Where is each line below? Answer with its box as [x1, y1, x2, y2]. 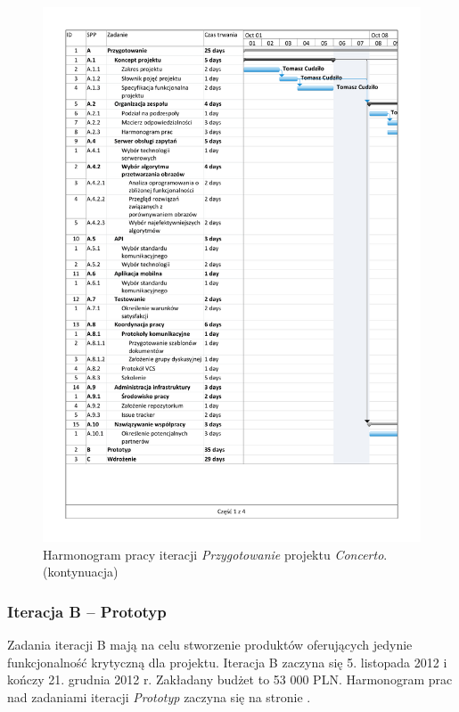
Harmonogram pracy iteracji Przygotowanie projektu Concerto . [43, 544, 388, 563]
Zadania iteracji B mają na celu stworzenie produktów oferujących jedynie [7, 634, 413, 653]
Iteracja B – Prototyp [7, 600, 167, 622]
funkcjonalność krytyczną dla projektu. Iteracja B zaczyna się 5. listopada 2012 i [7, 652, 447, 671]
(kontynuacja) [43, 562, 119, 581]
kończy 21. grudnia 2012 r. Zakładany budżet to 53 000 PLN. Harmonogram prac [7, 670, 453, 689]
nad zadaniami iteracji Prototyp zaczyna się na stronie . [7, 687, 311, 706]
